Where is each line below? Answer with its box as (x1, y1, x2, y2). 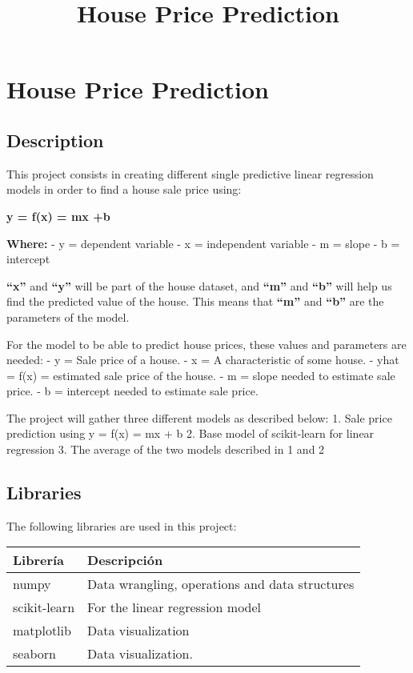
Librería (13, 551, 65, 570)
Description (6, 127, 104, 152)
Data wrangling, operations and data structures (87, 575, 355, 594)
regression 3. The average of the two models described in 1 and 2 (6, 441, 325, 458)
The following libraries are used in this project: (6, 517, 237, 534)
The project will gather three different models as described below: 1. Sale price (6, 409, 392, 426)
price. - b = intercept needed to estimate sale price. (6, 383, 259, 399)
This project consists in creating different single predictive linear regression (6, 165, 374, 182)
